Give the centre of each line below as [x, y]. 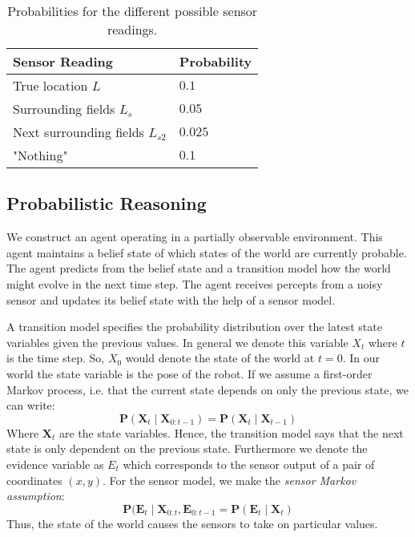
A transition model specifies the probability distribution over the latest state [194, 327]
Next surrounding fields [79, 132]
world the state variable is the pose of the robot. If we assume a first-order [189, 373]
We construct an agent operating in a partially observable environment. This [195, 237]
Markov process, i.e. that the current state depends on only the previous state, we [207, 389]
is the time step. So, [56, 358]
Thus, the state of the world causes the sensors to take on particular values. [192, 523]
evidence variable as [55, 464]
